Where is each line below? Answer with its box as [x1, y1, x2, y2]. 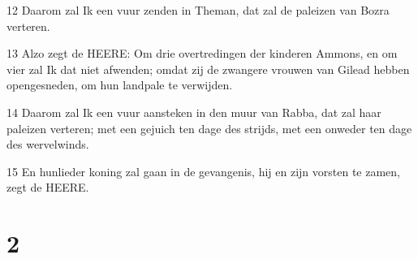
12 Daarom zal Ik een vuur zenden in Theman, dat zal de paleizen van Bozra [6, 2, 390, 18]
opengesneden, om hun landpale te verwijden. [6, 76, 233, 93]
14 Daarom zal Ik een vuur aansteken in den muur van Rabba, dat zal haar [6, 103, 381, 120]
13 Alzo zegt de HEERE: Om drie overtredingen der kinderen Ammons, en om [6, 45, 398, 62]
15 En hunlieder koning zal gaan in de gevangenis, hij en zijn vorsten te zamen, [6, 162, 400, 179]
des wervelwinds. [6, 136, 89, 153]
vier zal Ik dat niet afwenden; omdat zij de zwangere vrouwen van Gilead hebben [6, 60, 410, 77]
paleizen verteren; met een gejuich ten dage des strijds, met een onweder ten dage [6, 119, 412, 136]
